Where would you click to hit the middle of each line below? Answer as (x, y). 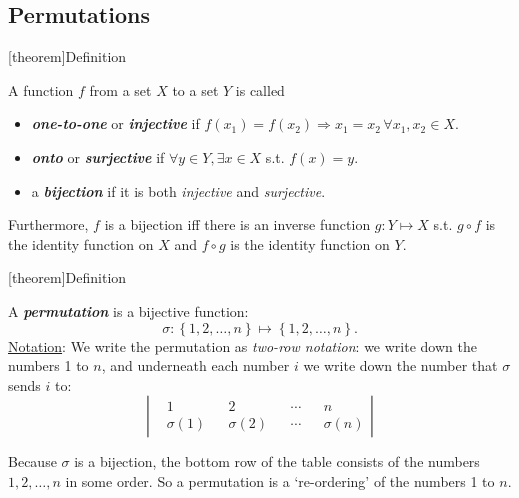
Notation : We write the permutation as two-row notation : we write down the (242, 345)
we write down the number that (400, 365)
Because (32, 461)
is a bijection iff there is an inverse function (237, 224)
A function (41, 89)
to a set (195, 89)
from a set (120, 89)
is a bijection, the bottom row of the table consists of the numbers (277, 461)
